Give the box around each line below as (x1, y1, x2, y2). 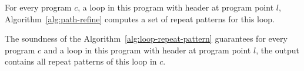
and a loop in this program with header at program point (44, 43, 251, 56)
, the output (256, 43, 300, 56)
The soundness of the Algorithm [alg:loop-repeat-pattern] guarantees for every (5, 32, 288, 45)
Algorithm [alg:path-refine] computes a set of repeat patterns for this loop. (5, 12, 275, 25)
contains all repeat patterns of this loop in (5, 55, 157, 67)
